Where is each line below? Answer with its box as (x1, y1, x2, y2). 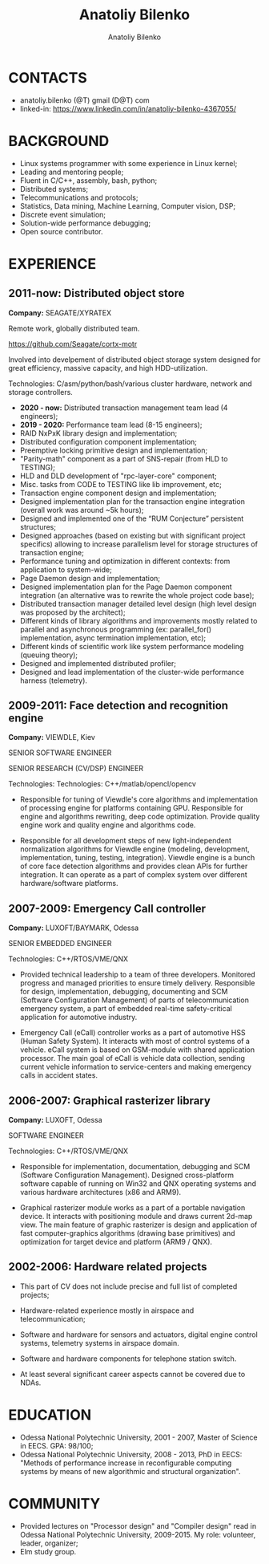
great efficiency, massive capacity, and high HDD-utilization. (8, 363, 208, 372)
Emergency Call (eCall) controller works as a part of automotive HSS (19, 1028, 246, 1038)
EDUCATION (8, 1406, 92, 1424)
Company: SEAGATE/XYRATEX (8, 307, 112, 318)
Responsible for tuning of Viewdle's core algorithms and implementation (19, 794, 259, 804)
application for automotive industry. (19, 1013, 138, 1022)
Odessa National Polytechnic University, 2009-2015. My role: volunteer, (19, 1529, 256, 1539)
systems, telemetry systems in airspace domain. (19, 1338, 179, 1347)
